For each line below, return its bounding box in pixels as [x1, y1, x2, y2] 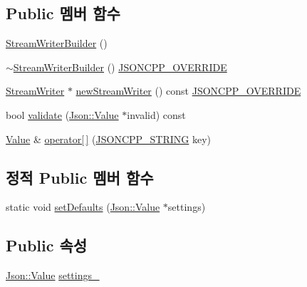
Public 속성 [6, 234, 88, 256]
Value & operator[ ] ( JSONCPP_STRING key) [6, 131, 212, 146]
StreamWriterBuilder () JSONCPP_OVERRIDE [13, 59, 227, 74]
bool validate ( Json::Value [6, 107, 119, 122]
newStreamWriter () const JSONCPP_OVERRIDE [76, 83, 301, 98]
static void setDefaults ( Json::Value [6, 199, 160, 214]
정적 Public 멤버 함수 [6, 166, 154, 188]
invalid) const [127, 107, 186, 122]
